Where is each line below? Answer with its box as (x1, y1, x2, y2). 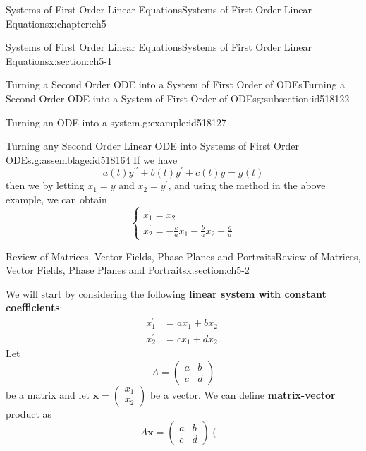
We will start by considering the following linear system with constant (6, 286, 327, 301)
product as (6, 406, 52, 421)
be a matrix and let (6, 387, 90, 402)
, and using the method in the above (168, 178, 326, 193)
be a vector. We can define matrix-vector (150, 387, 336, 402)
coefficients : (6, 300, 63, 315)
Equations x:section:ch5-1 (6, 53, 112, 68)
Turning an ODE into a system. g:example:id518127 (6, 114, 226, 129)
